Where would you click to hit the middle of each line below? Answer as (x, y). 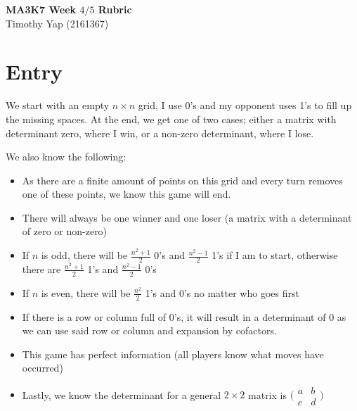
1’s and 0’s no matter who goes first (222, 292)
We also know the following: (66, 157)
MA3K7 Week (41, 9)
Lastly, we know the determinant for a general (122, 394)
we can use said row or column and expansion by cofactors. (149, 330)
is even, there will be (86, 292)
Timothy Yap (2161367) (57, 23)
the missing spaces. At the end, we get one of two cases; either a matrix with (171, 119)
